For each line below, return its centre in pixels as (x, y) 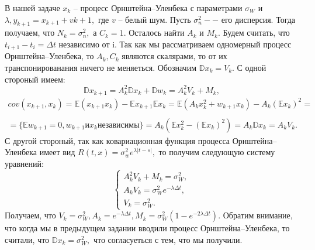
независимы (118, 125)
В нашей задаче (32, 8)
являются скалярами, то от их (174, 56)
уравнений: (24, 163)
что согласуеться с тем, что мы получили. (168, 239)
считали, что (27, 239)
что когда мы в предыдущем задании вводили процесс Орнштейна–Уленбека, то (147, 228)
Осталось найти (157, 32)
